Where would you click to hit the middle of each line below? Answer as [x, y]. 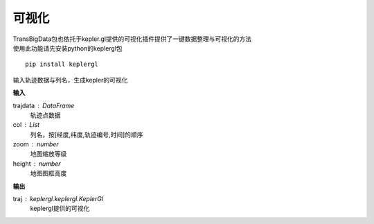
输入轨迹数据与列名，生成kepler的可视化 [70, 80]
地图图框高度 [48, 173]
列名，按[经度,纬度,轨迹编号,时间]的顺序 [87, 135]
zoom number [36, 144]
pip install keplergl [62, 64]
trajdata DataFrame [44, 105]
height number [37, 164]
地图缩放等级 [48, 154]
